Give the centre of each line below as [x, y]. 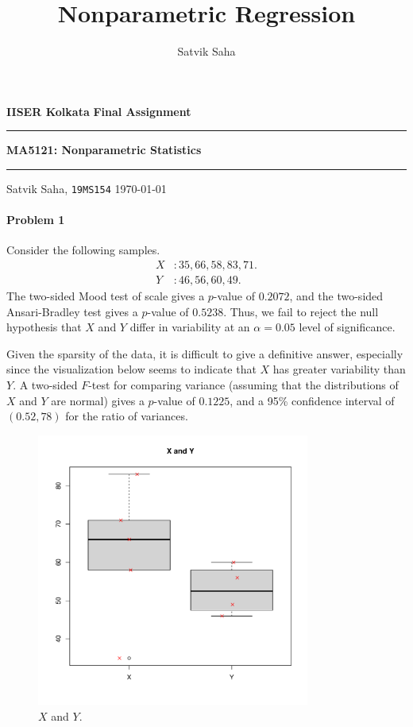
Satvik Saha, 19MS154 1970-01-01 [87, 188]
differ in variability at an [190, 327]
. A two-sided [45, 384]
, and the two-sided [336, 296]
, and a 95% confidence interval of [312, 400]
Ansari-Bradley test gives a [72, 311]
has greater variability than [339, 369]
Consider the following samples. [83, 250]
